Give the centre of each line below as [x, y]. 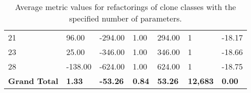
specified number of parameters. [125, 18]
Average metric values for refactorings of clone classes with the [125, 7]
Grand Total [33, 81]
